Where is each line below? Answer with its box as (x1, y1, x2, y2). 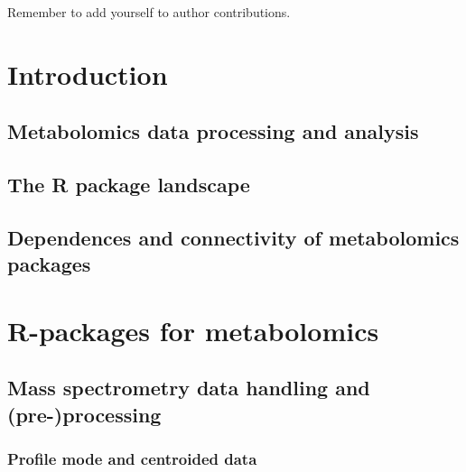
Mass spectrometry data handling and (7, 374, 370, 402)
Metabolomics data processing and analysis (7, 117, 419, 145)
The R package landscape (7, 171, 250, 199)
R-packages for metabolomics (7, 311, 379, 348)
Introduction (7, 55, 168, 92)
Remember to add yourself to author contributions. (7, 3, 291, 21)
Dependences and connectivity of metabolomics (7, 223, 460, 251)
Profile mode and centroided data (7, 448, 257, 470)
